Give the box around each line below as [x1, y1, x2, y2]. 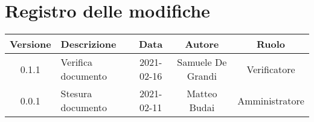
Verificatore [246, 62, 295, 76]
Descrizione [60, 37, 117, 51]
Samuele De [177, 55, 227, 69]
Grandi [187, 69, 217, 83]
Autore [185, 37, 219, 51]
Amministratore [237, 93, 304, 108]
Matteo [187, 86, 217, 101]
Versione [10, 37, 51, 51]
